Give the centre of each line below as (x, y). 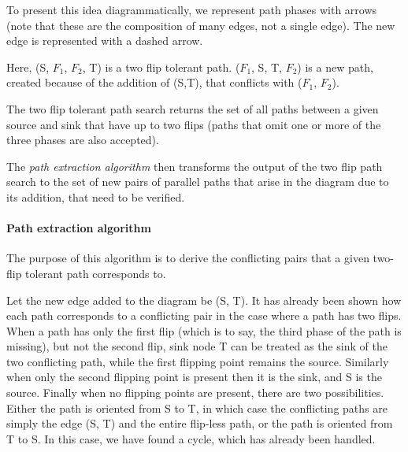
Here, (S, (28, 67)
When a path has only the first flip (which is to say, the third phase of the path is (204, 330)
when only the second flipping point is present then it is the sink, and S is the (194, 377)
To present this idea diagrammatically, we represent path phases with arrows (192, 9)
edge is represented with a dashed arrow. (105, 41)
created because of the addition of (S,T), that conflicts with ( (154, 82)
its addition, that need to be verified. (96, 196)
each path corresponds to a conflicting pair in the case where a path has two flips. (204, 315)
